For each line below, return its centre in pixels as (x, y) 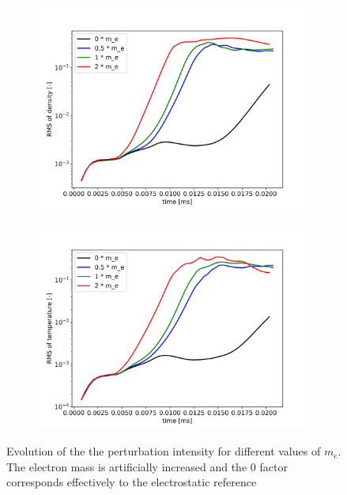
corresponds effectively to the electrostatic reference (132, 482)
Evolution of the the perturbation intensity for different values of (164, 451)
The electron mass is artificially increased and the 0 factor (147, 466)
